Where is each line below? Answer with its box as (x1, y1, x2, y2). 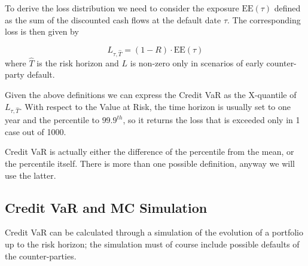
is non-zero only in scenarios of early (130, 56, 264, 69)
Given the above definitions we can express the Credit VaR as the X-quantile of (5, 88, 297, 100)
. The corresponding (227, 13, 301, 26)
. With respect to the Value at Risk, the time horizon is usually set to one (19, 100, 291, 112)
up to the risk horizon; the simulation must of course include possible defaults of (5, 238, 300, 250)
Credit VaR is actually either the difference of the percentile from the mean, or (5, 145, 294, 158)
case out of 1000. (5, 125, 66, 137)
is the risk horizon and (36, 56, 119, 69)
